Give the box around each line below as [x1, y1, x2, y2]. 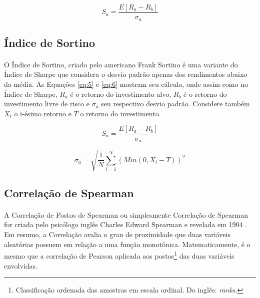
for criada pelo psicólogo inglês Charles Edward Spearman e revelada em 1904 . [4, 219, 247, 230]
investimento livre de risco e [4, 98, 89, 109]
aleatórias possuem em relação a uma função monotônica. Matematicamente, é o [4, 239, 250, 249]
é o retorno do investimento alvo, [70, 88, 171, 99]
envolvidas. [4, 260, 37, 271]
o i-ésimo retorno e [14, 108, 71, 118]
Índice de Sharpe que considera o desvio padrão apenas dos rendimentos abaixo [4, 69, 247, 79]
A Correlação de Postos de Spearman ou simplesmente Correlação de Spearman [4, 209, 248, 220]
